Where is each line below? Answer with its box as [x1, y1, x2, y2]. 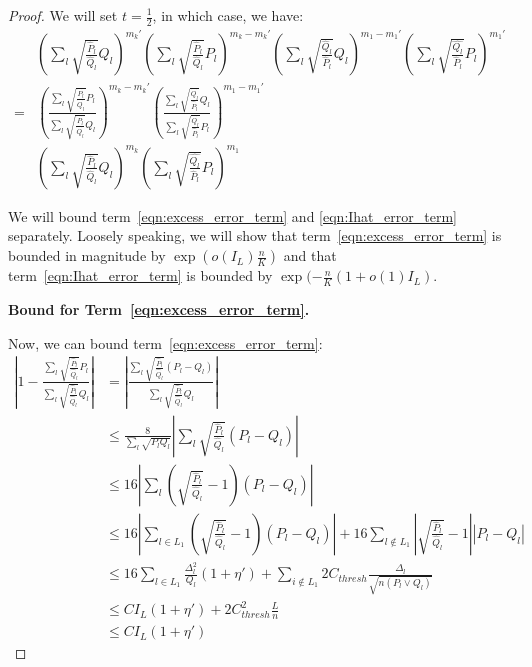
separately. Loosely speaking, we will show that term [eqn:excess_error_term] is [8, 225, 502, 246]
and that [283, 245, 337, 266]
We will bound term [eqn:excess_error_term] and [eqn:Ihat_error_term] [8, 205, 457, 226]
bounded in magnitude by [8, 245, 166, 266]
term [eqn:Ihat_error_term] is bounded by [8, 265, 273, 286]
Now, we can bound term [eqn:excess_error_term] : [8, 332, 323, 353]
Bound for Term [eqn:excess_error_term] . [8, 298, 310, 319]
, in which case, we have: [152, 5, 304, 25]
